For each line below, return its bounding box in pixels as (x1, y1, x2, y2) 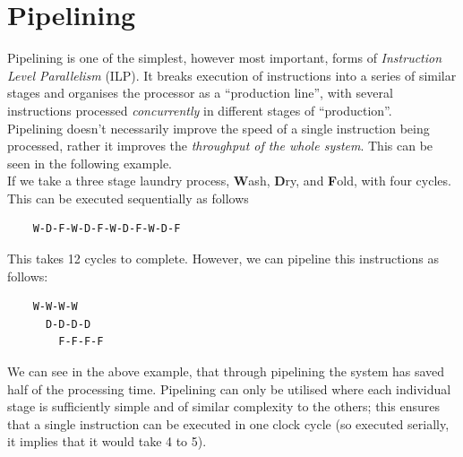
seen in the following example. (7, 153, 173, 172)
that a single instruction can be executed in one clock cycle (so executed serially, (7, 414, 450, 433)
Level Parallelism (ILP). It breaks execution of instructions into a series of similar (7, 65, 457, 84)
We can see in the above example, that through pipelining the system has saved (7, 362, 445, 381)
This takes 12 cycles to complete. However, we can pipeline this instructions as (7, 249, 439, 268)
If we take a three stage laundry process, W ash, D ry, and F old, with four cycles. (7, 171, 451, 190)
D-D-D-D (45, 317, 91, 331)
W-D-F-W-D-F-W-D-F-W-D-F (32, 222, 181, 236)
